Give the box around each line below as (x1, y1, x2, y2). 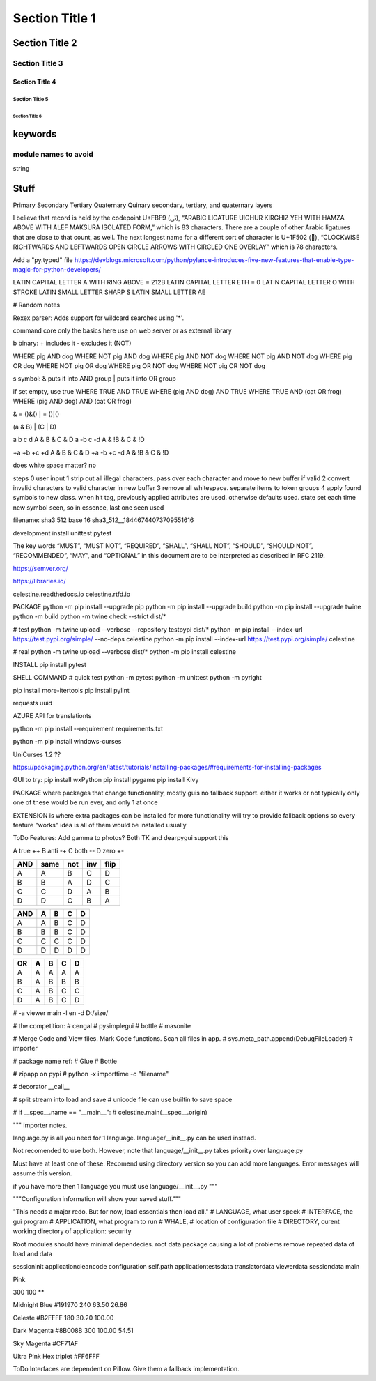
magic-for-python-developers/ (13, 265, 101, 273)
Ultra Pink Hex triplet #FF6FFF (13, 1352, 100, 1361)
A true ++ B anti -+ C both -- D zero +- (13, 846, 125, 855)
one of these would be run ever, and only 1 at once (13, 798, 158, 807)
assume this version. (13, 1169, 72, 1177)
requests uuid (13, 699, 52, 708)
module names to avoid (13, 150, 94, 160)
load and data (13, 1249, 52, 1258)
